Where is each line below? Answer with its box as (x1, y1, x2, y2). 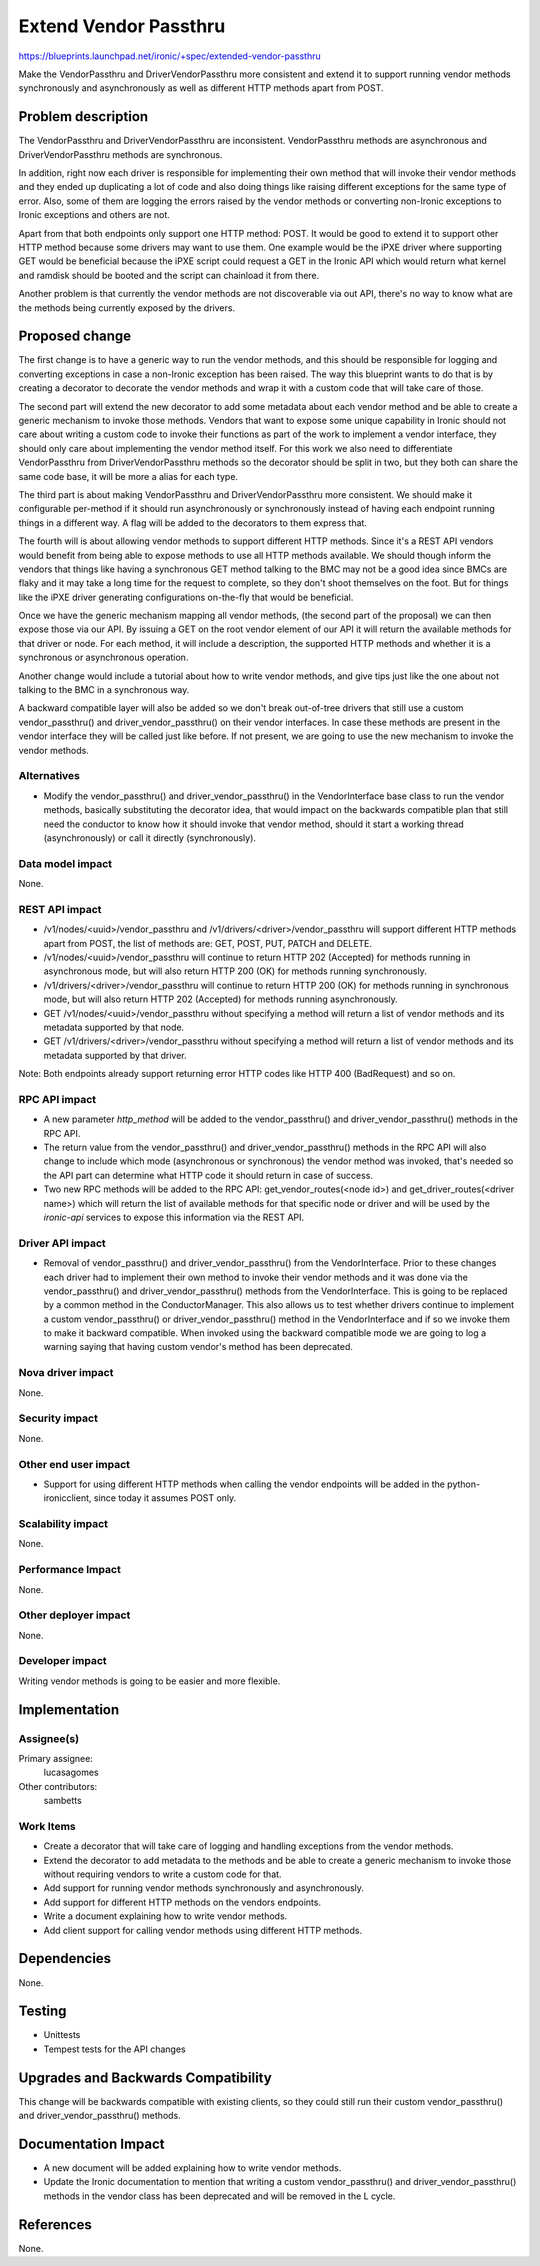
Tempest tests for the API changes (43, 2043, 186, 2055)
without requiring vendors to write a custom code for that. (43, 1868, 282, 1880)
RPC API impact (18, 1092, 97, 1106)
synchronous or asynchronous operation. (18, 651, 189, 664)
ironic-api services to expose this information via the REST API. (43, 1211, 305, 1223)
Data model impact (18, 856, 113, 870)
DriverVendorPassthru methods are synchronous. (18, 148, 223, 160)
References (18, 2216, 92, 2233)
